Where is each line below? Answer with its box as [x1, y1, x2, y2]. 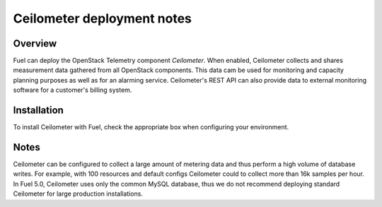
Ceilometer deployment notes [13, 11, 192, 26]
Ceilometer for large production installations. [13, 189, 143, 198]
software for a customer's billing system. [13, 85, 132, 95]
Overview [13, 37, 57, 49]
